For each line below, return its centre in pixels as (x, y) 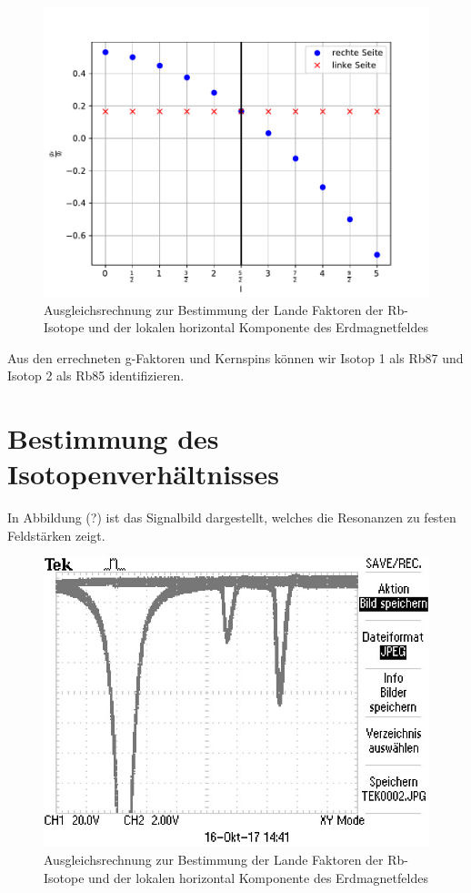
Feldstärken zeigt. (56, 535)
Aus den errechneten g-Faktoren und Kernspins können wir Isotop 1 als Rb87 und (235, 357)
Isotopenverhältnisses (144, 474)
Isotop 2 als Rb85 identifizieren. (96, 375)
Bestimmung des (113, 438)
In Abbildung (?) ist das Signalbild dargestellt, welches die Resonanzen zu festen (232, 518)
